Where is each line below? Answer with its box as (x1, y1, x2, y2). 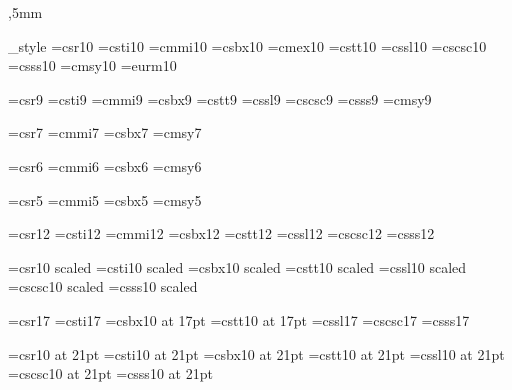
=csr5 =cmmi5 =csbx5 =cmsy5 (8, 189, 202, 210)
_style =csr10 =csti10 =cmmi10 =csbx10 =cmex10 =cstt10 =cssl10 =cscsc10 (8, 35, 487, 56)
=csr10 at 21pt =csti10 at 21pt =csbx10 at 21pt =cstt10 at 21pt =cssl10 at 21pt (8, 343, 505, 364)
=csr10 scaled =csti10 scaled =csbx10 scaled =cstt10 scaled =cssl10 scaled (8, 256, 467, 277)
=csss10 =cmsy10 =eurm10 (8, 55, 177, 76)
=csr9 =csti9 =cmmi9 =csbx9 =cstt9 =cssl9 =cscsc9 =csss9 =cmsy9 (8, 88, 432, 109)
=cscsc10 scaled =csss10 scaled (8, 276, 198, 297)
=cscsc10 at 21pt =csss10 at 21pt (8, 363, 213, 384)
